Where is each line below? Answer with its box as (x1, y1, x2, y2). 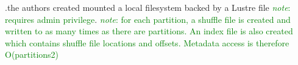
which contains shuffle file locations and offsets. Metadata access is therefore (5, 36, 289, 49)
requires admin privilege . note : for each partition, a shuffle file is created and (5, 13, 291, 25)
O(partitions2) (5, 48, 59, 61)
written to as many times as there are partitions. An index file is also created (5, 25, 293, 37)
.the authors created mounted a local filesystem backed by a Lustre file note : (5, 1, 291, 13)
